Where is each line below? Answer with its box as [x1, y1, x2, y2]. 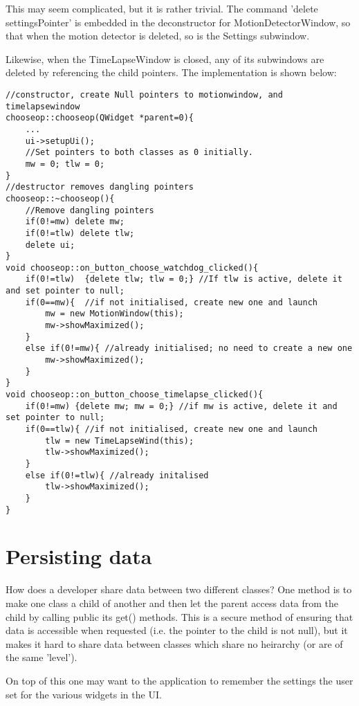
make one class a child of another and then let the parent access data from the [6, 595, 339, 610]
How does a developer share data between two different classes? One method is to [6, 582, 352, 597]
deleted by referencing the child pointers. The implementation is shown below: [6, 65, 337, 80]
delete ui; [25, 239, 75, 250]
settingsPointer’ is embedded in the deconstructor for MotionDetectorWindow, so [6, 15, 351, 29]
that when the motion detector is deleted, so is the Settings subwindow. [6, 28, 310, 43]
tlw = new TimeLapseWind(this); [45, 435, 194, 446]
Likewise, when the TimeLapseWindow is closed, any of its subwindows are [6, 51, 324, 66]
